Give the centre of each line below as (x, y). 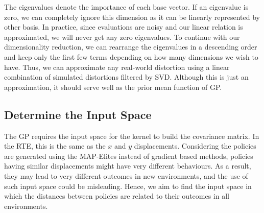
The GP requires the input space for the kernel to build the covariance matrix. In (132, 136)
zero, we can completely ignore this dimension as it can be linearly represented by (132, 17)
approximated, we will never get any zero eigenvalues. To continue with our (122, 37)
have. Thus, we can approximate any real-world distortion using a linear (117, 67)
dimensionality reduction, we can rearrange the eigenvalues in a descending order (131, 47)
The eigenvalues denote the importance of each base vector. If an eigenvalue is (126, 7)
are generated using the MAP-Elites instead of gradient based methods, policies (129, 156)
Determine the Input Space (78, 114)
